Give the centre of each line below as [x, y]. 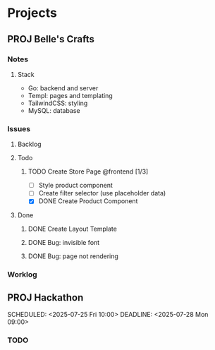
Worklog [22, 274]
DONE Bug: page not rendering [73, 256]
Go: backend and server [63, 88]
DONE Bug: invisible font [64, 243]
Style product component [75, 186]
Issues [19, 128]
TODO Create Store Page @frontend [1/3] [88, 171]
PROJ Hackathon [45, 297]
